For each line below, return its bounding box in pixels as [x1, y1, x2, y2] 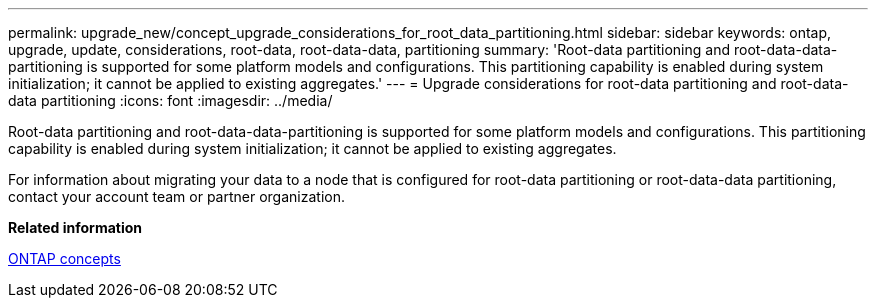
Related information [8, 219, 143, 236]
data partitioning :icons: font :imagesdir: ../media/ [8, 92, 333, 109]
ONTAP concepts [8, 250, 121, 267]
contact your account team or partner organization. [8, 188, 345, 205]
